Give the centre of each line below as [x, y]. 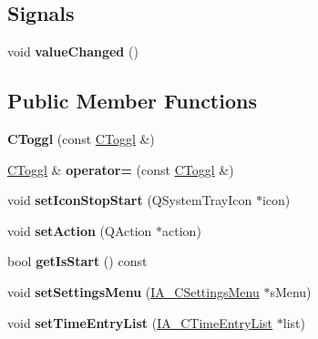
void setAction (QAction [80, 230]
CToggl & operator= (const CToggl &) [121, 169]
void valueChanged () [73, 51]
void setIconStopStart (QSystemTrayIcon [130, 200]
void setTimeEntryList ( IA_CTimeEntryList [140, 322]
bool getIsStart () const [77, 261]
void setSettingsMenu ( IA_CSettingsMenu [133, 291]
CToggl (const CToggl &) [81, 139]
